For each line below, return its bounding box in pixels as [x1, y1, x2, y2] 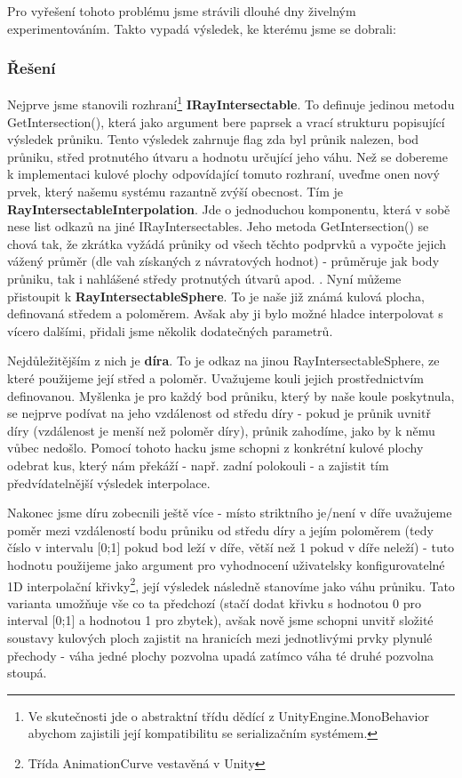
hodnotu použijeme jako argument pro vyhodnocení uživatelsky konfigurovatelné [7, 555, 445, 573]
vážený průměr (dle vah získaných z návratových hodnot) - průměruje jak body [7, 252, 440, 270]
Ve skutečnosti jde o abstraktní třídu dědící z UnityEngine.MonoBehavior [28, 706, 429, 725]
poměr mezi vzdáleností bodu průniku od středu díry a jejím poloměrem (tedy [7, 520, 434, 539]
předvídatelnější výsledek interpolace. [7, 473, 211, 492]
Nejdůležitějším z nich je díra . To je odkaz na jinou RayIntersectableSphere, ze [7, 351, 440, 370]
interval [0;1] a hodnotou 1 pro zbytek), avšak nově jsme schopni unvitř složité [7, 611, 434, 630]
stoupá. [7, 663, 47, 682]
